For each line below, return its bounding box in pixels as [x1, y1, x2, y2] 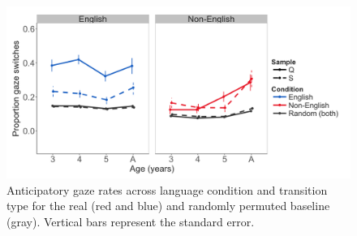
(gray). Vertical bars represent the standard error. [6, 212, 255, 230]
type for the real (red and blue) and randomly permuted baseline [6, 197, 330, 214]
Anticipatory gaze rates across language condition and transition [6, 181, 328, 198]
